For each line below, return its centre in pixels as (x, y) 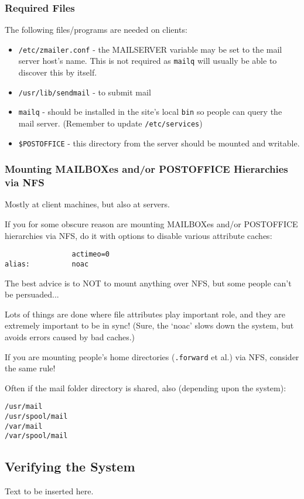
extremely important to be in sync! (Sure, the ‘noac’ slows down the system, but (149, 325)
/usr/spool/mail (36, 417)
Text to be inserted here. (49, 491)
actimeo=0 (90, 254)
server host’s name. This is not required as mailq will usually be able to (148, 61)
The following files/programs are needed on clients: (96, 30)
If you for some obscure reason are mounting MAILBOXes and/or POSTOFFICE (151, 224)
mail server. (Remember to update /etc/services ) (110, 123)
